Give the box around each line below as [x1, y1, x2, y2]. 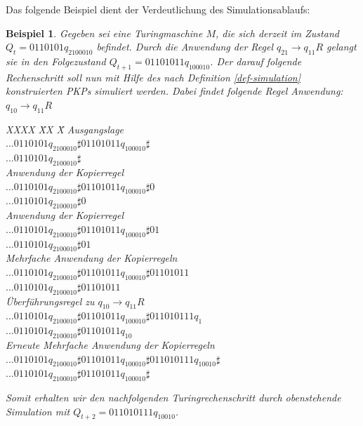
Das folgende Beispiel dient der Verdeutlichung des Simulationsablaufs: [6, 2, 310, 16]
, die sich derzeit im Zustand [216, 25, 339, 40]
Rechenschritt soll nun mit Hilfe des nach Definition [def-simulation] [6, 69, 301, 84]
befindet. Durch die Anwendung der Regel [96, 39, 273, 54]
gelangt [326, 39, 357, 54]
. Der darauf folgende [210, 53, 302, 68]
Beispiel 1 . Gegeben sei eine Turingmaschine [6, 25, 203, 40]
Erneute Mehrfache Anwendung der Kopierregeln [6, 337, 215, 352]
